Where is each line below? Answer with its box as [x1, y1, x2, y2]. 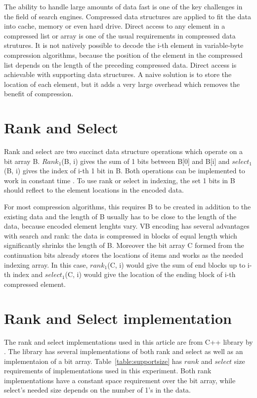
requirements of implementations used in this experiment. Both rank [4, 365, 212, 376]
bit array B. [4, 156, 40, 166]
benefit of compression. [4, 88, 74, 99]
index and [12, 269, 43, 279]
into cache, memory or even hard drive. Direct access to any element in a [4, 21, 225, 31]
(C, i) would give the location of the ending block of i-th [65, 269, 236, 279]
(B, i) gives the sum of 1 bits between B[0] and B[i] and [61, 156, 230, 166]
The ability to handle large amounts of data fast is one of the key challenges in [4, 1, 243, 11]
